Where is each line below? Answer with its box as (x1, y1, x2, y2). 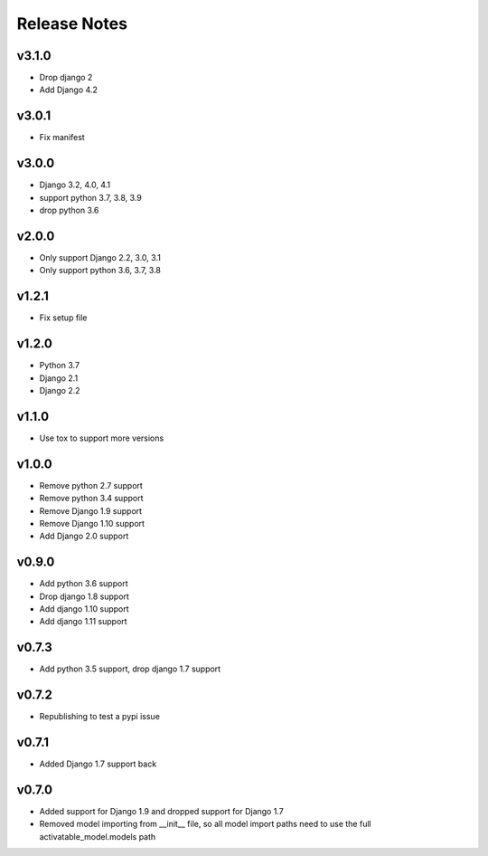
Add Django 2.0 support (39, 530, 129, 542)
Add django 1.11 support (39, 616, 127, 627)
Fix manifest (39, 132, 85, 143)
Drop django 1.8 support (39, 591, 130, 602)
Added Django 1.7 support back (39, 758, 157, 769)
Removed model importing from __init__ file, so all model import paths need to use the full (39, 819, 371, 830)
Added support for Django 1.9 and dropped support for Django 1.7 (39, 806, 284, 817)
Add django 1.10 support (39, 604, 130, 614)
